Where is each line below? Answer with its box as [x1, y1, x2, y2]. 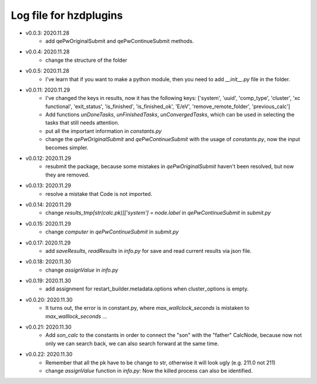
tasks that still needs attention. [45, 119, 120, 126]
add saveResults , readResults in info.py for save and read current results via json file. [45, 247, 252, 254]
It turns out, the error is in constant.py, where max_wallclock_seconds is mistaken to [45, 305, 249, 312]
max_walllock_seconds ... [45, 312, 107, 320]
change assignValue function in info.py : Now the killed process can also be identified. [45, 368, 253, 374]
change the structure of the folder [45, 56, 127, 64]
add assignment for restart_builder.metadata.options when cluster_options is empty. [45, 285, 249, 292]
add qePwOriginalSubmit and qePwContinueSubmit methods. [45, 37, 194, 44]
